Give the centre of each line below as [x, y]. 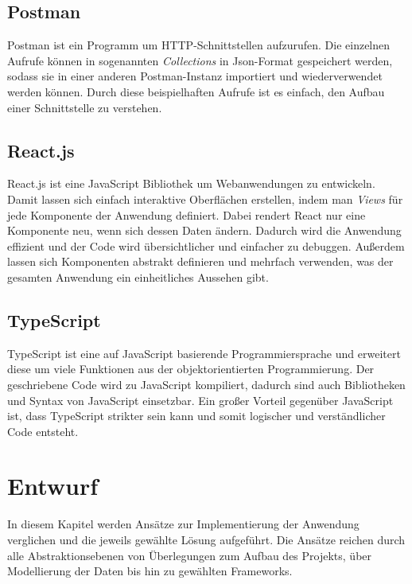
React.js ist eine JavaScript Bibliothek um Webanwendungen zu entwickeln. [191, 183]
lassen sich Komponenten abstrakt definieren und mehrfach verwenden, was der [200, 261]
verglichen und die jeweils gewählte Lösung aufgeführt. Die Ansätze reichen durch [206, 540]
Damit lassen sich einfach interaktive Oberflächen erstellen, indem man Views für [205, 199]
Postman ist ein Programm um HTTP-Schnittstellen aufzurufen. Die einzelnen [199, 45]
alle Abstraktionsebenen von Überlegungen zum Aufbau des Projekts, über [190, 555]
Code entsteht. [43, 431]
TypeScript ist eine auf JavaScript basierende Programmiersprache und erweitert [204, 353]
